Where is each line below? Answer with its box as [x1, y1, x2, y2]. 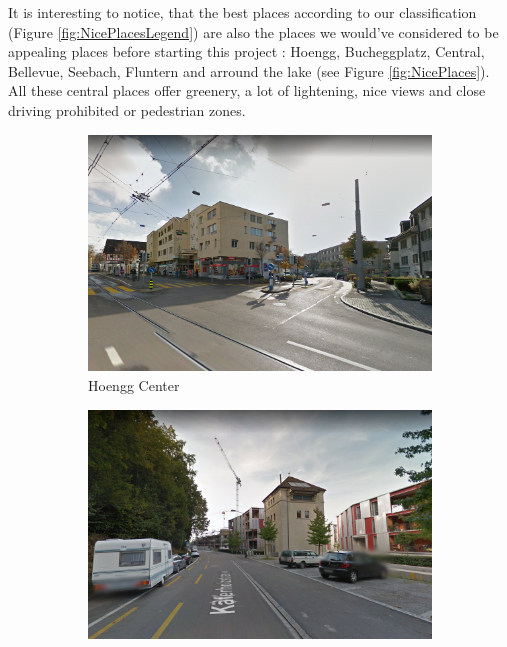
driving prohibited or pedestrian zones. [8, 99, 246, 120]
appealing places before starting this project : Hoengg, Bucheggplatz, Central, [8, 41, 485, 62]
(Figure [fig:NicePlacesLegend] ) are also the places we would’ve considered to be [8, 21, 499, 42]
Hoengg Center [88, 374, 180, 395]
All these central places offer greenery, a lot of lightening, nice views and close [8, 80, 486, 101]
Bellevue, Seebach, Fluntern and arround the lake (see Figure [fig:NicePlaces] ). [8, 60, 490, 81]
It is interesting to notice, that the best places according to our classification [8, 2, 477, 22]
